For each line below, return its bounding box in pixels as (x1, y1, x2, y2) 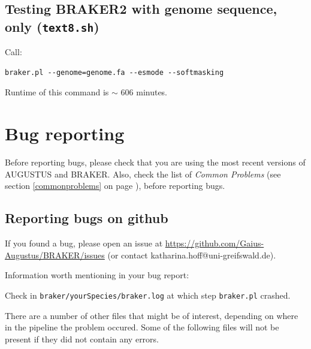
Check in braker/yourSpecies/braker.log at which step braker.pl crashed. (5, 288, 291, 301)
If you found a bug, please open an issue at (5, 237, 163, 249)
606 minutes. (120, 86, 168, 98)
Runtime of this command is (5, 86, 109, 98)
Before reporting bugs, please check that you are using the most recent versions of (5, 156, 306, 169)
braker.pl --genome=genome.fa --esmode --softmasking (5, 68, 224, 77)
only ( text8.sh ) (5, 17, 99, 35)
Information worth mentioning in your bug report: (5, 269, 189, 281)
